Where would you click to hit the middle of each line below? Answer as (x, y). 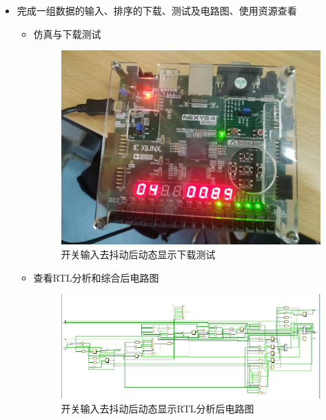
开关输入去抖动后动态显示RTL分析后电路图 (157, 408)
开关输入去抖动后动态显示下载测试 (138, 254)
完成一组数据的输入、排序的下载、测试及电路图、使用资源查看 (157, 10)
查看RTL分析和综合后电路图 (96, 277)
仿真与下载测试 (67, 33)
